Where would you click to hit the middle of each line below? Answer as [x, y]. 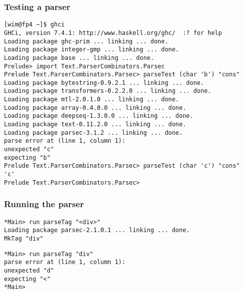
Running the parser [44, 204]
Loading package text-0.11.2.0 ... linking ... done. [95, 125]
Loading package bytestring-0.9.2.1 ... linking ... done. [104, 83]
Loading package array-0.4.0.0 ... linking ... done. [95, 108]
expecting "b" [27, 157]
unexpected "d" [29, 270]
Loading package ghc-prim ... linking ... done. [86, 41]
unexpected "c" [29, 149]
